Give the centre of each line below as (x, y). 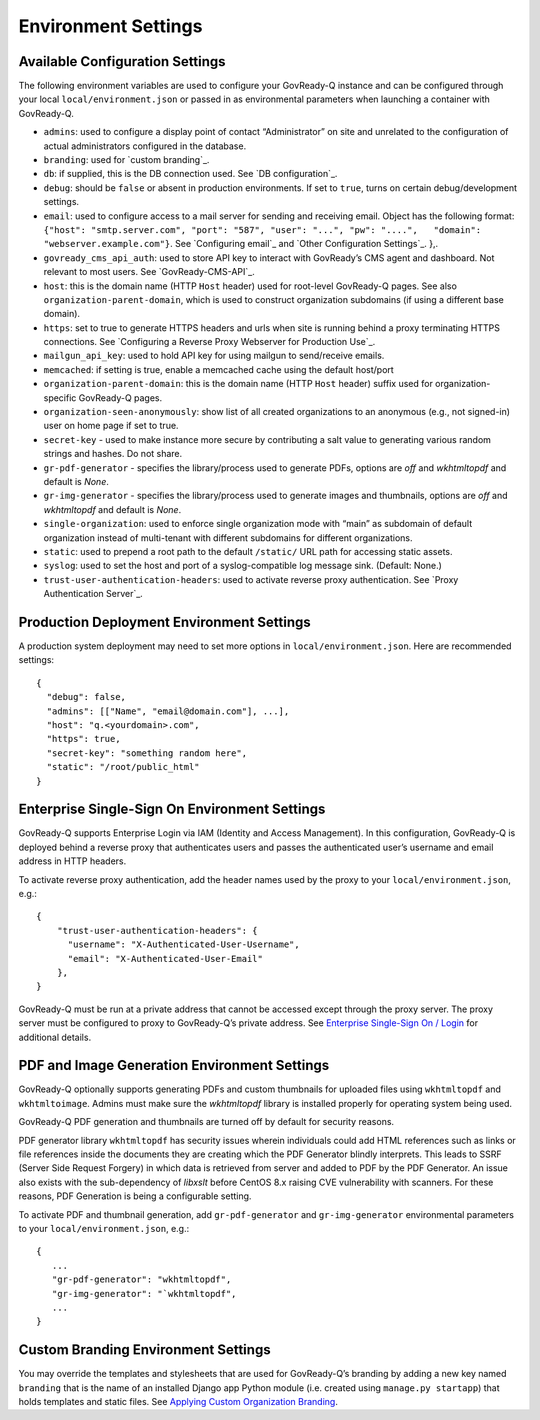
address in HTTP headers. (72, 861)
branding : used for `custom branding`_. (126, 160)
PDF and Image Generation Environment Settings (174, 1065)
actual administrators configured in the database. (145, 146)
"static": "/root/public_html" (123, 767)
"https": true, (83, 739)
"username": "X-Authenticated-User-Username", (183, 944)
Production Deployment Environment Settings (165, 621)
